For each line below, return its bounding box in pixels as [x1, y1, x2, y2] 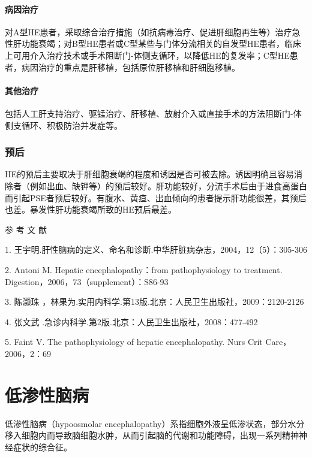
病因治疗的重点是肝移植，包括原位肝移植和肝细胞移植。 [21, 60, 240, 73]
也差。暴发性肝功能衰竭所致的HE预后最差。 [5, 203, 177, 216]
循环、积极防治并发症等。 [21, 119, 122, 131]
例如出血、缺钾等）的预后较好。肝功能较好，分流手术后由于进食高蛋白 [29, 179, 307, 192]
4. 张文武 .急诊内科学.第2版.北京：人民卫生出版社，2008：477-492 [5, 315, 258, 328]
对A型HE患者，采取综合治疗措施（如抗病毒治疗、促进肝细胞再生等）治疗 [5, 25, 292, 38]
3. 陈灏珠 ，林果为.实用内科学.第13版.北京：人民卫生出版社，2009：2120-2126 [5, 295, 304, 308]
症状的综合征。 [13, 440, 72, 453]
